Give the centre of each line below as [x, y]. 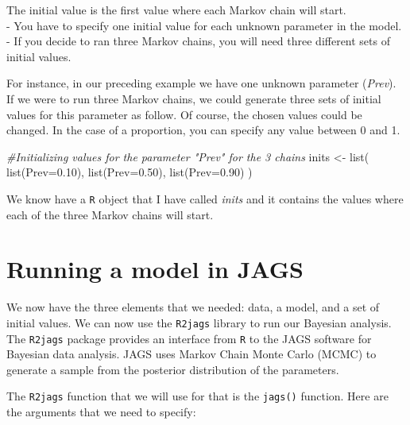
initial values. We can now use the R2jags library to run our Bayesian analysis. [199, 322]
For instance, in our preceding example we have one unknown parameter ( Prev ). [201, 83]
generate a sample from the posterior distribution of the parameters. [173, 369]
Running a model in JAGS [155, 269]
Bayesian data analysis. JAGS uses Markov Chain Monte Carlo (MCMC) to [191, 354]
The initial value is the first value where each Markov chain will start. [176, 10]
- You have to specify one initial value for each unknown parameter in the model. [204, 25]
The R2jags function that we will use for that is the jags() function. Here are [197, 396]
